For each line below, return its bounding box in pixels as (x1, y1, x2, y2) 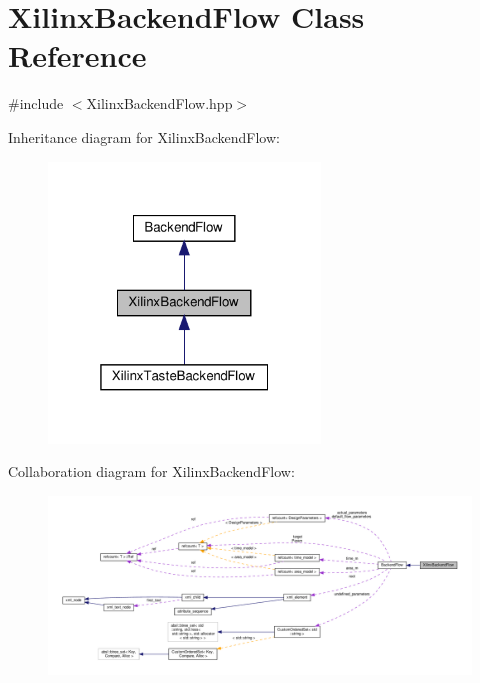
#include (8, 93, 64, 114)
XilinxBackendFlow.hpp (86, 93, 233, 114)
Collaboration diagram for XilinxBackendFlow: (8, 461, 295, 482)
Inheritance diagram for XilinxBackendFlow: (8, 126, 280, 147)
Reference (8, 35, 147, 76)
